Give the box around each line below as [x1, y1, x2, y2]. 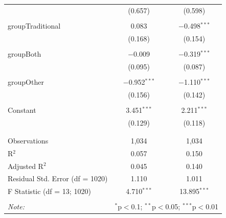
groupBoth [8, 48, 41, 59]
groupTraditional [8, 20, 61, 31]
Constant [8, 104, 36, 115]
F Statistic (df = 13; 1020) [8, 186, 91, 197]
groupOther [8, 76, 44, 87]
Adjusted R [8, 160, 43, 171]
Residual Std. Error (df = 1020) [8, 173, 108, 184]
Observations [8, 135, 49, 146]
